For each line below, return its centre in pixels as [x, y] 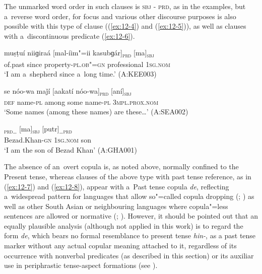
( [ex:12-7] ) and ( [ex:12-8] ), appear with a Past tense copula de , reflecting [117, 186]
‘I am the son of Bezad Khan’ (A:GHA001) [71, 149]
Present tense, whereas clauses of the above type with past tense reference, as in [128, 176]
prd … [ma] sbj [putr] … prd [38, 129]
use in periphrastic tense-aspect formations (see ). [81, 265]
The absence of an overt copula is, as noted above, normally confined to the [121, 166]
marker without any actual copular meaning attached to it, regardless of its [120, 246]
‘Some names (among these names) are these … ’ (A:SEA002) [96, 112]
